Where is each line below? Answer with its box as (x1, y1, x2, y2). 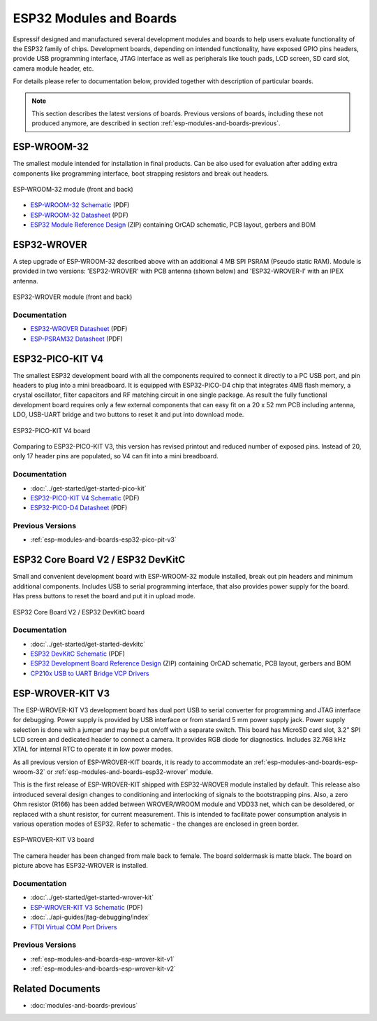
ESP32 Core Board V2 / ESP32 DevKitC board (13, 607, 145, 616)
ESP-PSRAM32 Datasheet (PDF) (30, 335, 124, 343)
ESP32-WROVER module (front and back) (13, 293, 133, 301)
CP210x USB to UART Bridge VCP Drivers (30, 669, 149, 677)
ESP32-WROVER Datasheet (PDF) (30, 325, 128, 333)
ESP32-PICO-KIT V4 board (13, 426, 91, 435)
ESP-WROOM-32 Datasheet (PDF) (30, 211, 129, 219)
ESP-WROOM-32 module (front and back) (13, 185, 134, 193)
